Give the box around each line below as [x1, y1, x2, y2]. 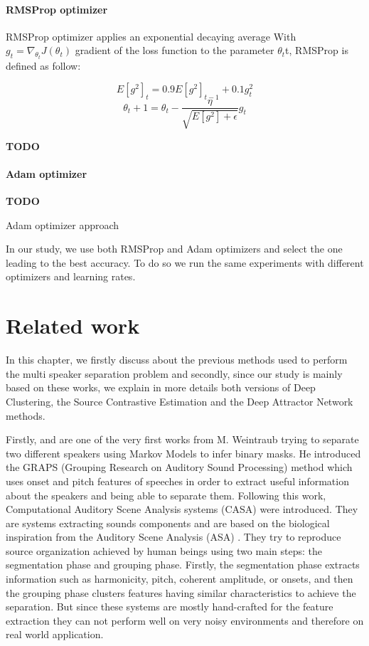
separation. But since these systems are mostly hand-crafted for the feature [6, 599, 333, 614]
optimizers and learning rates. [6, 269, 136, 284]
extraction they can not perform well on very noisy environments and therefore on [6, 613, 364, 628]
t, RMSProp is [285, 43, 348, 58]
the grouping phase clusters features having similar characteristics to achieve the [6, 585, 356, 600]
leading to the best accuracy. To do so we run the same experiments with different [6, 255, 364, 270]
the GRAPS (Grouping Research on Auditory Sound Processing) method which [6, 460, 353, 475]
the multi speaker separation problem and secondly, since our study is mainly [6, 366, 343, 381]
